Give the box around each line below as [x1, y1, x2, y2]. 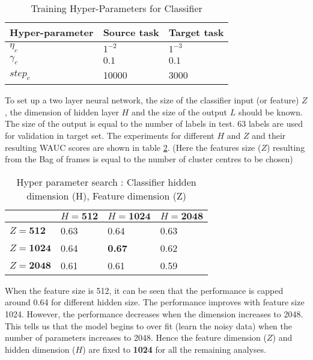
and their [252, 129, 286, 141]
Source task [103, 25, 159, 39]
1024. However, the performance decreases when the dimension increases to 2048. [5, 307, 303, 320]
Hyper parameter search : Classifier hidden [16, 174, 196, 189]
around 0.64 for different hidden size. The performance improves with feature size [5, 296, 305, 308]
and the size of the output [131, 105, 228, 118]
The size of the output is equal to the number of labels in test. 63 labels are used [5, 117, 303, 130]
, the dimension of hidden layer [5, 105, 119, 118]
